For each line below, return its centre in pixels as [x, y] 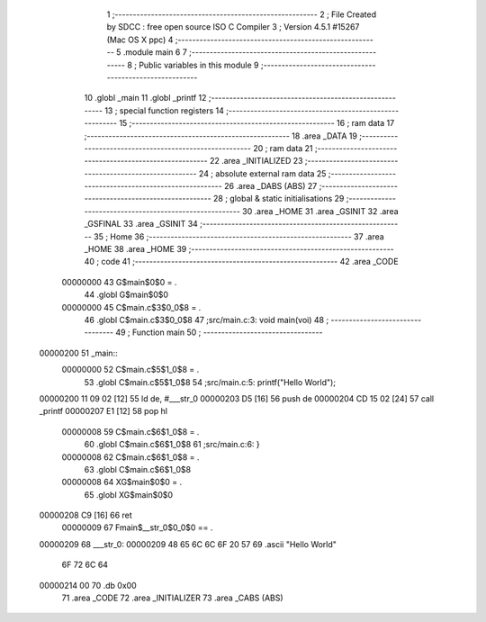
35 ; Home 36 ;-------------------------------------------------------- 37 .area [238, 236]
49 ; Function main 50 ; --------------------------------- [219, 332]
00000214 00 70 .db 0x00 [88, 585]
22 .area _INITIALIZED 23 [256, 161]
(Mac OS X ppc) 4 [140, 40]
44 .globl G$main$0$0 [126, 295]
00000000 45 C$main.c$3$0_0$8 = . [131, 307]
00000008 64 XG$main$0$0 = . [122, 482]
